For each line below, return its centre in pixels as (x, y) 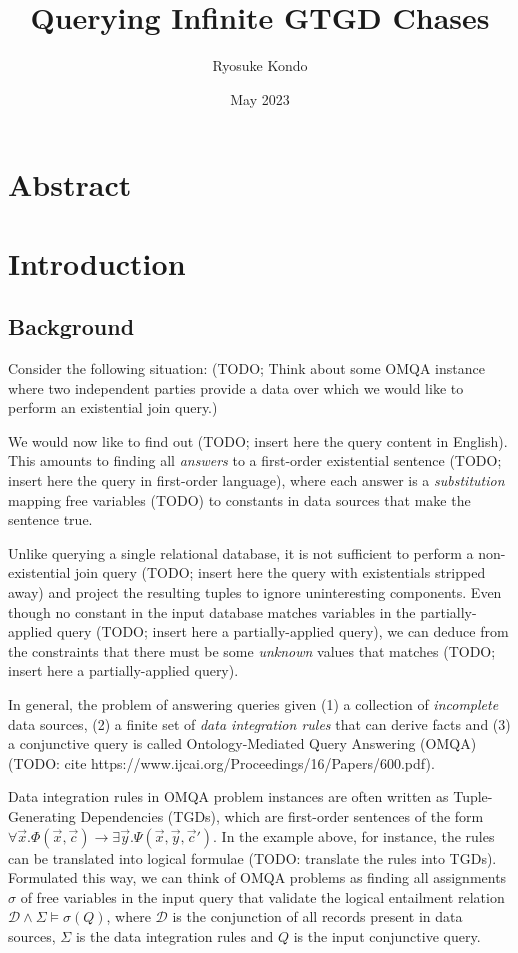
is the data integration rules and (174, 935)
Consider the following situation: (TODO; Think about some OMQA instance (246, 368)
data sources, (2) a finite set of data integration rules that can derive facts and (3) (259, 723)
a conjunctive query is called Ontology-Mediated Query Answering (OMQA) (242, 743)
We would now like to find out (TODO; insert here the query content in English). (258, 440)
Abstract (70, 184)
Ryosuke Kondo (260, 65)
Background (71, 326)
